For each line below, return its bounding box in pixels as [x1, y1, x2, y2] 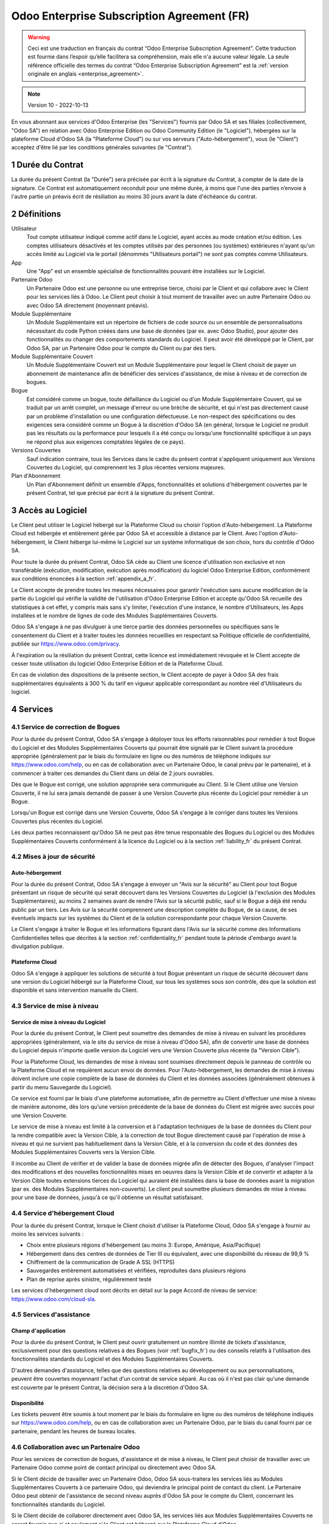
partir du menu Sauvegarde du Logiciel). [11, 1083, 113, 1091]
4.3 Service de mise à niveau [11, 1002, 99, 1010]
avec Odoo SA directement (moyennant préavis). [26, 302, 149, 309]
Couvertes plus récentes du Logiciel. [11, 817, 104, 825]
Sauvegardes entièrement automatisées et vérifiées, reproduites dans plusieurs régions [26, 1267, 246, 1274]
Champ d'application [11, 1327, 66, 1334]
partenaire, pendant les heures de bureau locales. [11, 1427, 136, 1435]
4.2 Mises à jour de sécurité [11, 852, 96, 861]
